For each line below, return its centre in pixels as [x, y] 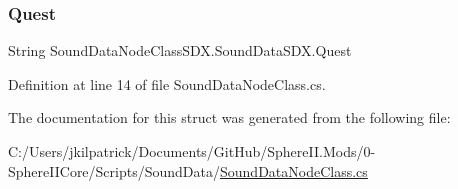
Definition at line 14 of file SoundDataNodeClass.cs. [167, 83]
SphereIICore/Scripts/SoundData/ [114, 170]
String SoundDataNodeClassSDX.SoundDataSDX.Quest [180, 50]
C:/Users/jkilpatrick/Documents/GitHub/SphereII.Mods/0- [192, 151]
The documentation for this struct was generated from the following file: [229, 117]
